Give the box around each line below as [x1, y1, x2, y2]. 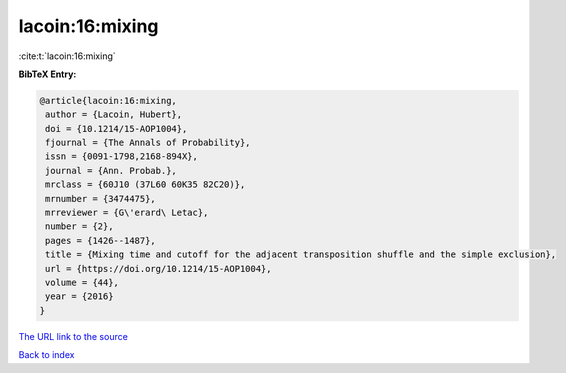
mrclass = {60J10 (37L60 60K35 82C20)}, [45, 179, 246, 190]
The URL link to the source [18, 330, 129, 342]
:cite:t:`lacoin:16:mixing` [18, 50, 117, 62]
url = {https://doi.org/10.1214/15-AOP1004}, [45, 263, 272, 274]
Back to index [18, 349, 75, 361]
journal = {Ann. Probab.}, [45, 165, 177, 176]
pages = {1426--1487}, [45, 235, 157, 246]
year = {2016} [45, 291, 114, 302]
